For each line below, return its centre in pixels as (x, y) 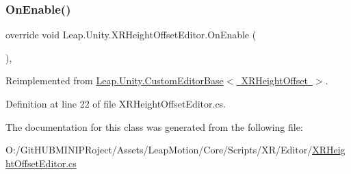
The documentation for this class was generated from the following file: (154, 126)
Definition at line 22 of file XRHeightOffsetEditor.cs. (116, 103)
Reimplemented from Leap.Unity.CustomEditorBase (115, 80)
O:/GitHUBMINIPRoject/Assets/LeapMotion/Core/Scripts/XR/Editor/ (159, 150)
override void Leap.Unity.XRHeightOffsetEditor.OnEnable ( (131, 35)
